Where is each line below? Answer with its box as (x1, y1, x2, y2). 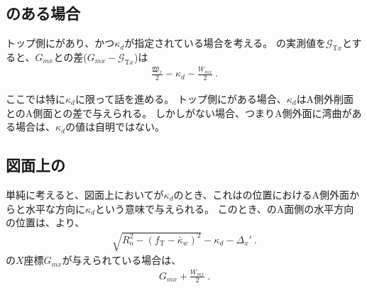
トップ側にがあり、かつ (6, 35, 115, 50)
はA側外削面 (296, 91, 354, 106)
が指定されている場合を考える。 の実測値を (124, 35, 326, 50)
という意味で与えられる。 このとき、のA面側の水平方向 (94, 201, 354, 216)
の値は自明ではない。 (65, 119, 165, 134)
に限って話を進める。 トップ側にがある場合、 (75, 91, 287, 106)
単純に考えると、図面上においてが (6, 187, 164, 201)
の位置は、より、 (6, 215, 85, 230)
